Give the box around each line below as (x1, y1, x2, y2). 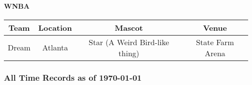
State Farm (196, 36, 234, 48)
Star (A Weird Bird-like (89, 36, 169, 48)
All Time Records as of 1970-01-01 (4, 71, 142, 83)
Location (38, 22, 72, 33)
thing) (118, 47, 140, 59)
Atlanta (42, 42, 68, 53)
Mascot (114, 22, 143, 33)
